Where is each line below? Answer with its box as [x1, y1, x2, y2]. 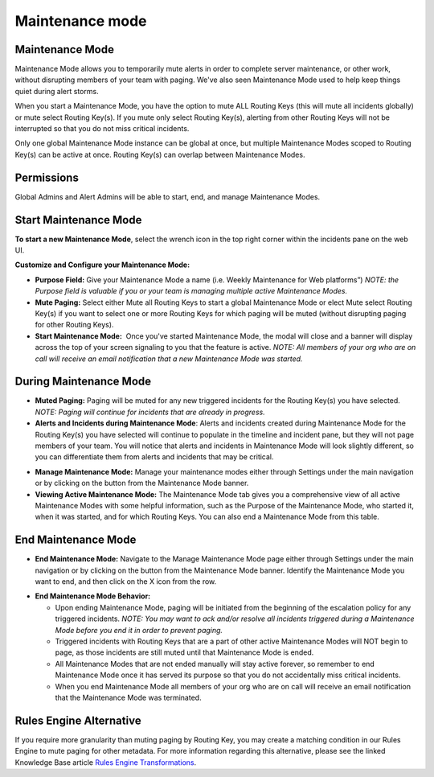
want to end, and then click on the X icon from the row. [35, 577, 217, 586]
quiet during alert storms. [14, 86, 100, 96]
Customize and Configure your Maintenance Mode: [14, 260, 190, 269]
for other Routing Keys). [35, 320, 114, 330]
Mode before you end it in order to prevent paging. [55, 625, 223, 635]
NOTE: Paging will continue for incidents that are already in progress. [35, 407, 265, 417]
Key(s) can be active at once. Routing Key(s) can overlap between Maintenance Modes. [14, 150, 305, 159]
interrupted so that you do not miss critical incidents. [14, 124, 190, 134]
